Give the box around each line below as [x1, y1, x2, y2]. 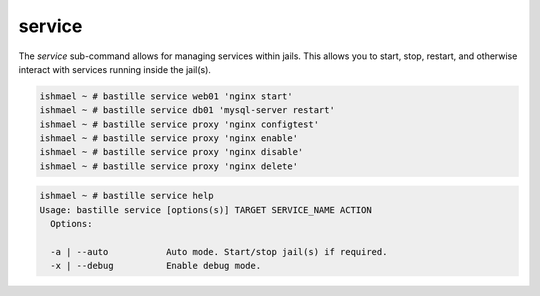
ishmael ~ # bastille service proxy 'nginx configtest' [39, 118, 320, 130]
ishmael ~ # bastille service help [39, 190, 214, 202]
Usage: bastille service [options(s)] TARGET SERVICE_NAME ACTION [39, 204, 372, 215]
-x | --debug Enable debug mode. [50, 260, 262, 272]
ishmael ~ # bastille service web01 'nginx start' [39, 90, 294, 102]
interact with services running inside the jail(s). [18, 63, 212, 75]
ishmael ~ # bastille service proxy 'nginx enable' [39, 133, 299, 144]
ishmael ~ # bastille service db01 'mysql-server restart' [39, 105, 335, 116]
